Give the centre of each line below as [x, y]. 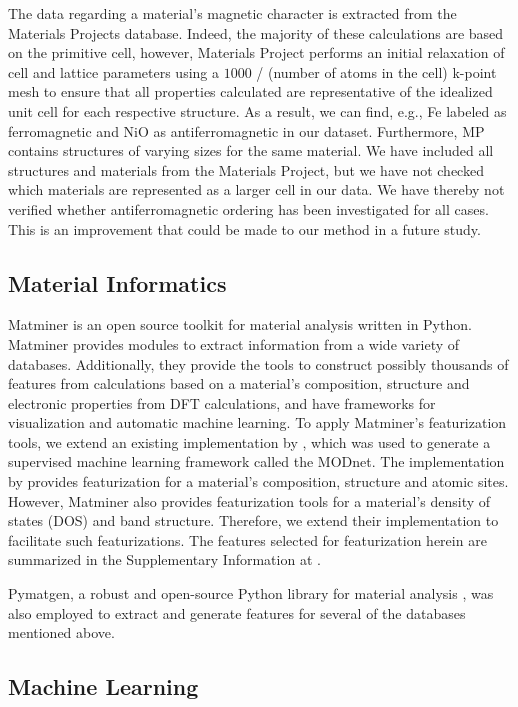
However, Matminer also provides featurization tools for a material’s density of [249, 500]
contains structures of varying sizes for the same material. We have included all [251, 150]
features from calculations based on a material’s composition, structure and [239, 383]
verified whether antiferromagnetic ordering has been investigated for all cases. [248, 208]
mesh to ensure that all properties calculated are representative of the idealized [250, 91]
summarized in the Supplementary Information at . [164, 559]
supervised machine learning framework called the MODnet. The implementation [256, 461]
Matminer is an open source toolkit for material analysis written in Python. [240, 324]
